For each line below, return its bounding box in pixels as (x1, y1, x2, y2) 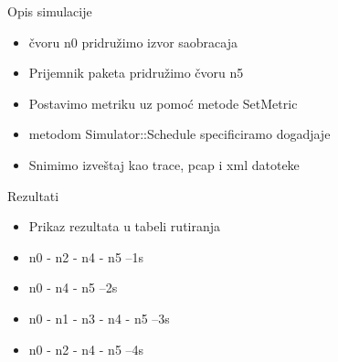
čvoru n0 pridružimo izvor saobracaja (28, 32, 238, 51)
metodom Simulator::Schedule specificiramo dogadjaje (28, 124, 331, 144)
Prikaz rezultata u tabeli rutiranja (28, 217, 221, 236)
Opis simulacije (7, 2, 92, 20)
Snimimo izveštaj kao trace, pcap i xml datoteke (28, 154, 300, 174)
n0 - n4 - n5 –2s (28, 278, 118, 297)
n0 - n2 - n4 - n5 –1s (28, 247, 144, 266)
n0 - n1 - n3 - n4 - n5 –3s (28, 308, 170, 327)
